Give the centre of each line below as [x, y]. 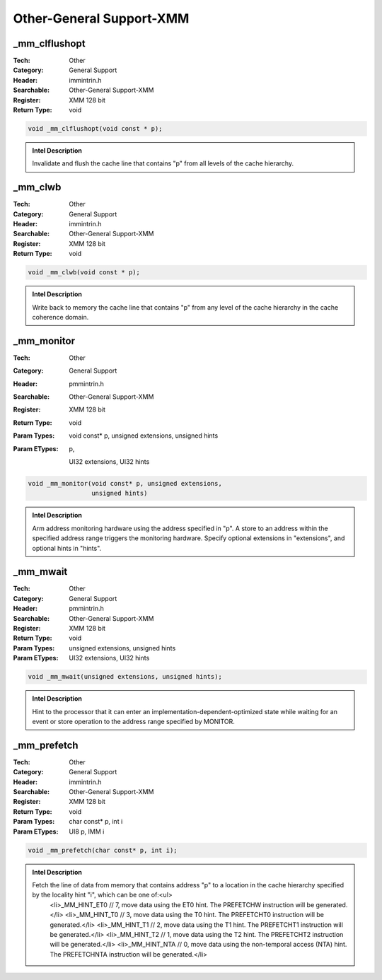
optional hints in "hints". [67, 548]
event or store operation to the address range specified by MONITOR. [133, 721]
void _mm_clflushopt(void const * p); [95, 128]
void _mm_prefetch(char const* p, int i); [103, 850]
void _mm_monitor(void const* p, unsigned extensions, [125, 483]
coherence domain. [60, 317]
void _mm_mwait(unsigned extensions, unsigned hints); [125, 677]
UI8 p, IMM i [87, 832]
